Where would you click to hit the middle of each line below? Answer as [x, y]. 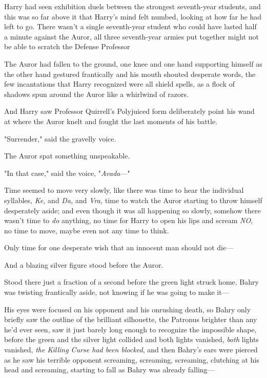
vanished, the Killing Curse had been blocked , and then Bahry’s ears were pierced [131, 350]
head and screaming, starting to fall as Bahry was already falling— [109, 370]
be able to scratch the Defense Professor [67, 46]
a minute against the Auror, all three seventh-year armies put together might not [132, 36]
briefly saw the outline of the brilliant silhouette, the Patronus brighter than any [131, 319]
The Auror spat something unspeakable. [67, 156]
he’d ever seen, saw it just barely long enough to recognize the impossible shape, [130, 329]
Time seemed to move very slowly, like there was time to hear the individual [124, 190]
